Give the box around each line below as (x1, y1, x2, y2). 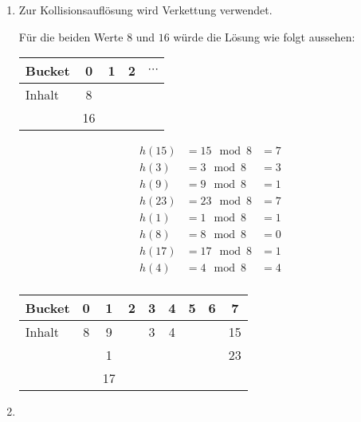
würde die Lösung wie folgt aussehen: (173, 28, 355, 45)
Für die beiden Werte (18, 28, 124, 45)
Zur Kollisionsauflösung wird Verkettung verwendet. (18, 2, 273, 18)
